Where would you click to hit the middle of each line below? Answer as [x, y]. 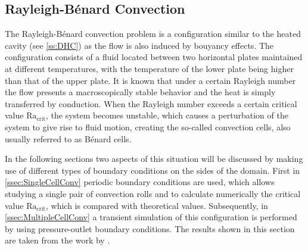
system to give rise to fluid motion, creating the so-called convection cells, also [148, 126]
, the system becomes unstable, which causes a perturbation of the [167, 115]
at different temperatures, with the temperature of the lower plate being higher [149, 68]
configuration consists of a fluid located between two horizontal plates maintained [154, 57]
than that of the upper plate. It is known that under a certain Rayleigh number [150, 80]
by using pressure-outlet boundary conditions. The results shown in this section [150, 228]
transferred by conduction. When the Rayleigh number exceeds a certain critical [151, 103]
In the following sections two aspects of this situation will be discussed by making [154, 159]
